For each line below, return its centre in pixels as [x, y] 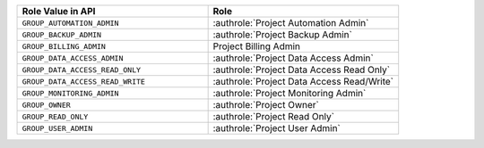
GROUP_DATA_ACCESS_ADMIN [73, 58]
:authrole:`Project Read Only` [274, 116]
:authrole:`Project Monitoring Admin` [290, 93]
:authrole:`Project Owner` [266, 105]
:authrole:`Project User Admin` [277, 128]
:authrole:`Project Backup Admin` [283, 34]
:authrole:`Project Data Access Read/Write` [303, 82]
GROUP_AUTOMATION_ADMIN [70, 23]
